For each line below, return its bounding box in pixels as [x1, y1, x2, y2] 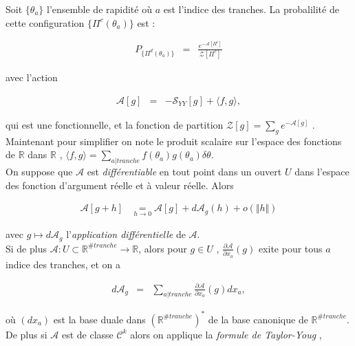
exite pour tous [258, 241, 323, 255]
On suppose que [6, 164, 73, 178]
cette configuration [6, 15, 85, 30]
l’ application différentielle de [66, 227, 186, 241]
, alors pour [138, 241, 187, 255]
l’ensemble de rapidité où [47, 2, 152, 16]
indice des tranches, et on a [6, 257, 121, 271]
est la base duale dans [53, 312, 146, 326]
